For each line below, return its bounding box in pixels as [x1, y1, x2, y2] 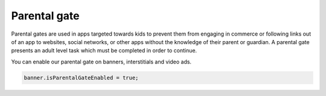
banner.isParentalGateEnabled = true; [24, 74, 139, 81]
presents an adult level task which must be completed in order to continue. [11, 47, 197, 54]
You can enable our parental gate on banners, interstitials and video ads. [11, 58, 192, 65]
